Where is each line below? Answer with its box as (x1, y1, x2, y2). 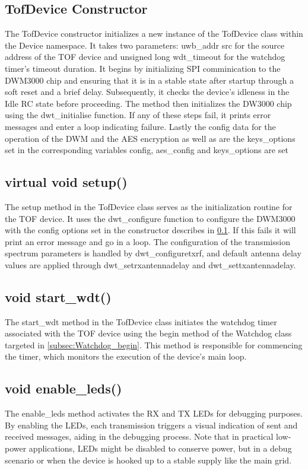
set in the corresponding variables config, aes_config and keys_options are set (5, 144, 288, 156)
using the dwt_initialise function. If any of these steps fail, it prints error (5, 109, 271, 121)
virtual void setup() (5, 173, 128, 191)
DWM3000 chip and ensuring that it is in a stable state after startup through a (5, 74, 294, 86)
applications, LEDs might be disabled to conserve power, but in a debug (28, 442, 292, 455)
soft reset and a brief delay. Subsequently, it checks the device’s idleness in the (5, 85, 290, 98)
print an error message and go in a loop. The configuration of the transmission (5, 235, 290, 247)
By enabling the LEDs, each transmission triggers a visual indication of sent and (5, 418, 298, 431)
